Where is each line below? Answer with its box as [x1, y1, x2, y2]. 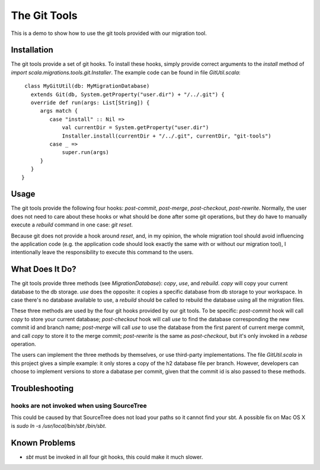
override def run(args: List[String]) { [30, 100, 150, 106]
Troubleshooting [11, 383, 74, 394]
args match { [40, 107, 78, 114]
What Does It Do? [11, 264, 76, 274]
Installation [11, 45, 53, 55]
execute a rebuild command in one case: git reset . [11, 221, 133, 228]
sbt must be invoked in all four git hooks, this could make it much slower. [25, 453, 203, 461]
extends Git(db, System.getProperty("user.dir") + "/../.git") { [30, 91, 225, 98]
